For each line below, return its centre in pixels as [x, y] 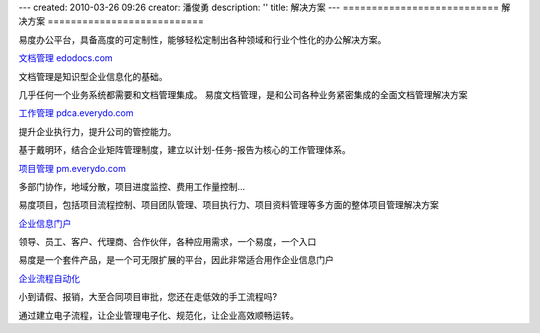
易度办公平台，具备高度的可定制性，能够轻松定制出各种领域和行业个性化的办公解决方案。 [202, 39]
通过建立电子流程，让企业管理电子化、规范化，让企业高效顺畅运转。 [158, 315]
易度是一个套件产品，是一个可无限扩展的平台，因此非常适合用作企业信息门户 [176, 260]
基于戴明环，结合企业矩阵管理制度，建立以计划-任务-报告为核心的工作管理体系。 [184, 150]
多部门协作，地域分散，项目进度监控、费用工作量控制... [132, 186]
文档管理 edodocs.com [66, 58]
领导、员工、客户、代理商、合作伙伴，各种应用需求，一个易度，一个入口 [167, 242]
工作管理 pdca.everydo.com [76, 113]
